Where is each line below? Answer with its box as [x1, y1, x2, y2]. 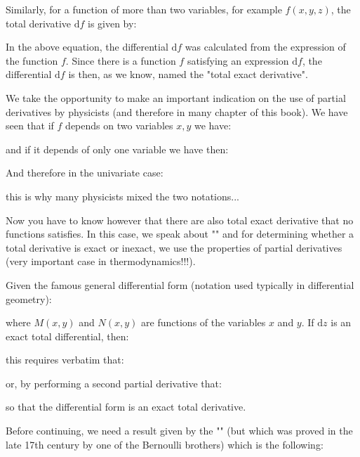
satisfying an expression [187, 53, 289, 67]
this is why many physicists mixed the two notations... [6, 188, 239, 203]
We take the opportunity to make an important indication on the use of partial [6, 90, 346, 105]
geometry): [6, 291, 52, 306]
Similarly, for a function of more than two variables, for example [6, 2, 282, 16]
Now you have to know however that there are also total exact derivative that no [6, 212, 354, 227]
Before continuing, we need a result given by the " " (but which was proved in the [6, 423, 353, 438]
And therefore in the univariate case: [6, 165, 164, 180]
